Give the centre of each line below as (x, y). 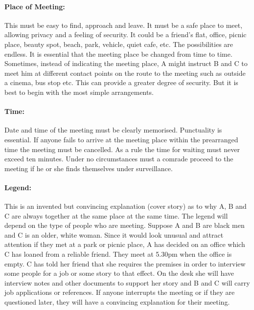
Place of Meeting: (35, 6)
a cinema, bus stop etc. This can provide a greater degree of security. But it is (121, 82)
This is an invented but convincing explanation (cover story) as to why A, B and (126, 206)
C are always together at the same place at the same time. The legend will (116, 215)
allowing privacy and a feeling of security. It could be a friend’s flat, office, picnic (126, 34)
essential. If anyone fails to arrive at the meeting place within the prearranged (121, 139)
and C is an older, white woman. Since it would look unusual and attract (114, 234)
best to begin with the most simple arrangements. (79, 92)
